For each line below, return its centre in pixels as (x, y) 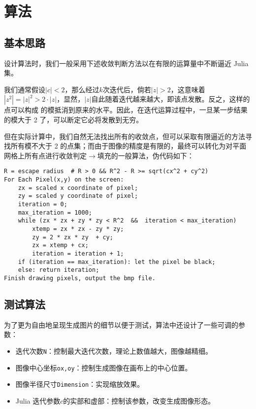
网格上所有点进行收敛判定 (45, 155)
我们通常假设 (25, 89)
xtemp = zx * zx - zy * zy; (78, 229)
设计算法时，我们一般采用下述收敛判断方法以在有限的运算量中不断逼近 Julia (126, 63)
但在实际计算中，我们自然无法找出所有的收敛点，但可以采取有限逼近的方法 (125, 136)
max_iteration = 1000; (55, 212)
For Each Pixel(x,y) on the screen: (64, 179)
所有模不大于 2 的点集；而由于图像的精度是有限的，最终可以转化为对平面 (128, 146)
